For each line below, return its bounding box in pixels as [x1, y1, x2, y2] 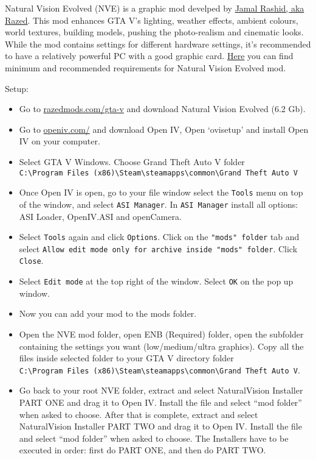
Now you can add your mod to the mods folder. [19, 307, 197, 320]
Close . [19, 254, 44, 267]
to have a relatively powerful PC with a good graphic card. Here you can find [5, 49, 294, 62]
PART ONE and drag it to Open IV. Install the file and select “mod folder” [19, 395, 302, 408]
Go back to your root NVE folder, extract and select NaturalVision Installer [19, 384, 303, 397]
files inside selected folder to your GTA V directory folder [19, 352, 234, 364]
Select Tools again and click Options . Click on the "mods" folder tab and [19, 230, 300, 243]
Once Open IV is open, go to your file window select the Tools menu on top [19, 186, 303, 199]
